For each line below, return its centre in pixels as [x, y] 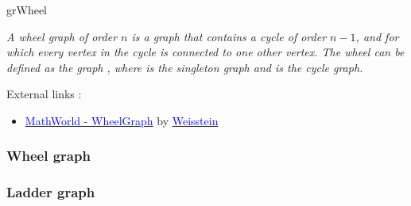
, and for [377, 36]
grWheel [27, 10]
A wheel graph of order [62, 36]
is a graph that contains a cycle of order [229, 36]
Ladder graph [51, 192]
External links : [44, 94]
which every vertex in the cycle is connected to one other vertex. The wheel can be [205, 52]
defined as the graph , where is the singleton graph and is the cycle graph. [185, 67]
